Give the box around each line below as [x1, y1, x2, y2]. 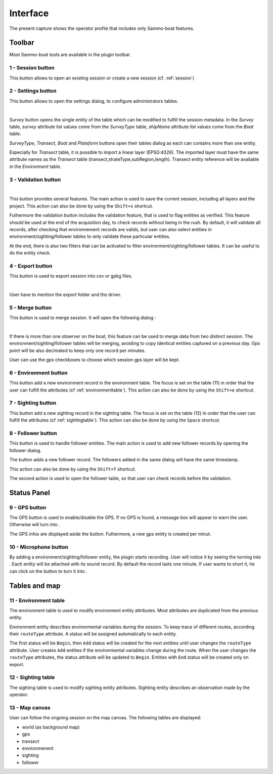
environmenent [22, 745, 54, 751]
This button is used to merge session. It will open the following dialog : [9, 315, 156, 321]
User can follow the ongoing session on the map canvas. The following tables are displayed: [9, 715, 202, 721]
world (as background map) [22, 724, 80, 730]
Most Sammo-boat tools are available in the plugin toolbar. [9, 52, 131, 58]
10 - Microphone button [9, 543, 68, 550]
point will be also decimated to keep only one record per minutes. [9, 347, 146, 354]
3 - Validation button [9, 176, 61, 183]
